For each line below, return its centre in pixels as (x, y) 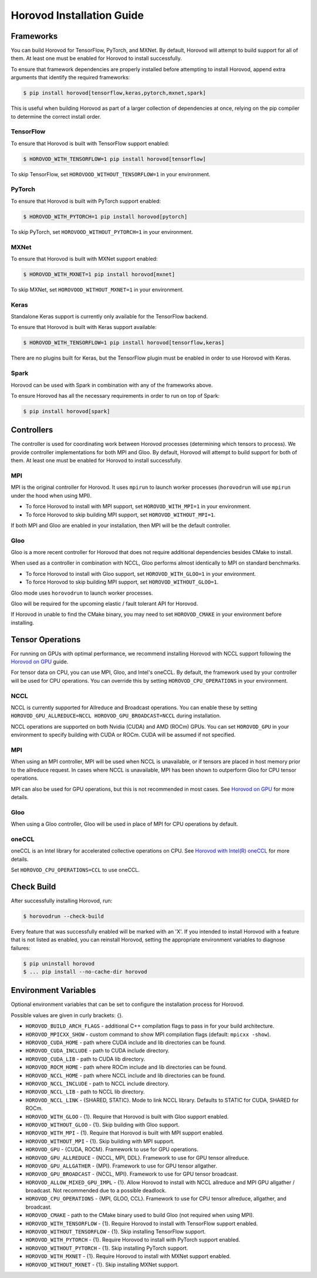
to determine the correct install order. (56, 116)
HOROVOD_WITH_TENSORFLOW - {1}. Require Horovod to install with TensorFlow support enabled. (142, 1223)
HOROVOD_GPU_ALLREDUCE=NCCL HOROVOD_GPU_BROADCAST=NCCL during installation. (116, 716)
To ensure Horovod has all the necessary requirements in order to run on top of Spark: (115, 395)
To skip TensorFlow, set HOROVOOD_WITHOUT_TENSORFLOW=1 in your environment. (111, 174)
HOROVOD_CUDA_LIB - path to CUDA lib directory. (85, 1059)
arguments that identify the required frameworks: (70, 78)
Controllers (32, 430)
